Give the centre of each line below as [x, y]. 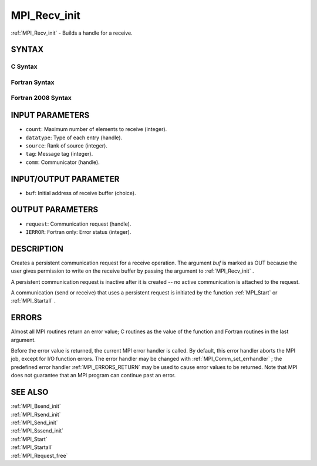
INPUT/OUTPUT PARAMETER [65, 179]
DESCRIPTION [37, 249]
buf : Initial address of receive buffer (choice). [81, 193]
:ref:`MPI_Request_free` [39, 455]
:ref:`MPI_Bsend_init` [36, 406]
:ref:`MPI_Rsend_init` [36, 414]
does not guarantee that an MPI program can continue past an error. [93, 376]
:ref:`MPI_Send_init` [34, 423]
